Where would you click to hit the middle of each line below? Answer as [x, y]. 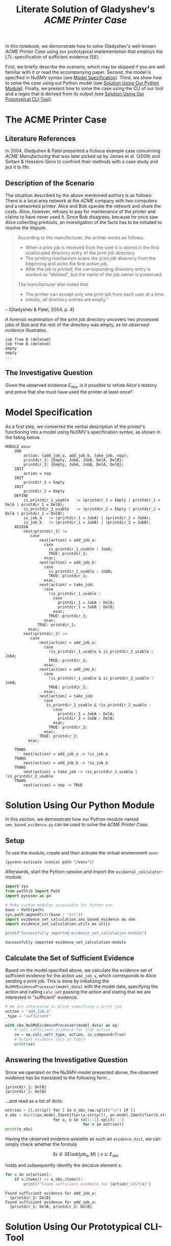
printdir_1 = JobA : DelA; [86, 602]
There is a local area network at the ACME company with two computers [81, 201]
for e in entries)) [103, 1124]
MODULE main [18, 446]
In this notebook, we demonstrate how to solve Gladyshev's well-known [81, 46]
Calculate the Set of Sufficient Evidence [70, 958]
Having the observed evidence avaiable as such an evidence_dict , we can [83, 1139]
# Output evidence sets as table [50, 1039]
